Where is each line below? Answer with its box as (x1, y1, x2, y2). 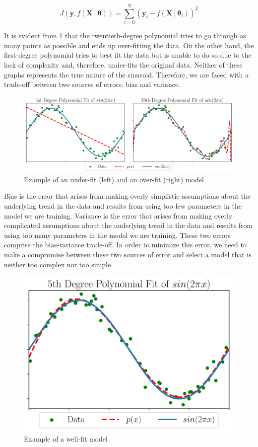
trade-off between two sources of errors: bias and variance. (4, 79, 181, 89)
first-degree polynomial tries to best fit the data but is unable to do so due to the (4, 50, 252, 60)
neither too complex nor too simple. (4, 259, 113, 269)
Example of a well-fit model (24, 433, 108, 444)
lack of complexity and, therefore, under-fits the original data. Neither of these (4, 59, 243, 70)
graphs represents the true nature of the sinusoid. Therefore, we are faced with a (4, 69, 249, 79)
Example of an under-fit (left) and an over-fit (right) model (24, 174, 204, 184)
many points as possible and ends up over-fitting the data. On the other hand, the (4, 40, 254, 50)
